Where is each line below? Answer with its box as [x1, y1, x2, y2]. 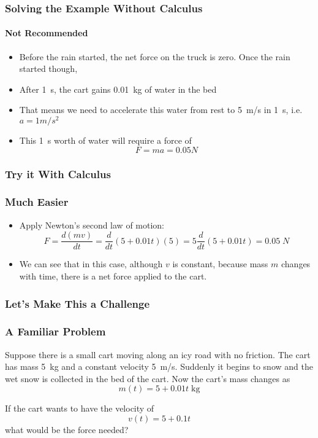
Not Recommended [5, 26, 88, 39]
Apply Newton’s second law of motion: [19, 218, 165, 231]
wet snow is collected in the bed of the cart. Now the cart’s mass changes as [5, 372, 290, 385]
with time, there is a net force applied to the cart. [19, 270, 207, 282]
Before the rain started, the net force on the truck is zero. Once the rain [19, 50, 290, 63]
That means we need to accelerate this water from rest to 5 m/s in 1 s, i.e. [19, 103, 303, 116]
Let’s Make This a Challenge [5, 295, 150, 311]
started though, [19, 62, 78, 75]
